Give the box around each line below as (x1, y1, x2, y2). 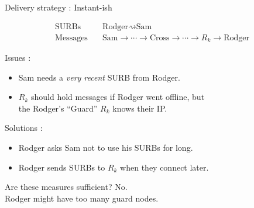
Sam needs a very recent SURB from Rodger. (18, 71, 180, 83)
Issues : (5, 51, 31, 64)
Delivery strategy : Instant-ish (5, 1, 112, 13)
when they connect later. (120, 161, 209, 173)
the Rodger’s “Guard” (18, 102, 98, 114)
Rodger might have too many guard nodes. (5, 192, 159, 204)
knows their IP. (112, 102, 167, 114)
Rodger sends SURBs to (18, 161, 105, 173)
